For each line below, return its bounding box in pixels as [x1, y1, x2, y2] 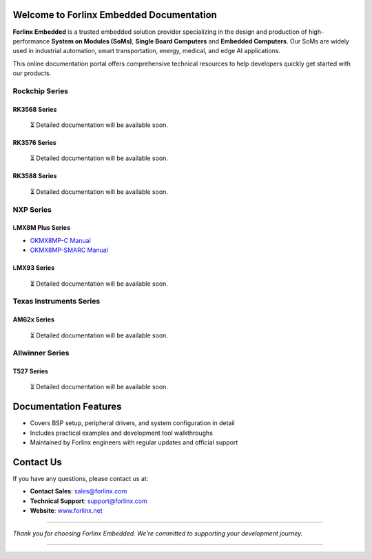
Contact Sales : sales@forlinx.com [30, 487, 127, 496]
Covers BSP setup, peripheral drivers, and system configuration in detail [30, 419, 235, 427]
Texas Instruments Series [12, 297, 101, 306]
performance [12, 37, 50, 45]
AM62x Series [12, 315, 55, 324]
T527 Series [12, 367, 48, 375]
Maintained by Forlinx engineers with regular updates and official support [30, 438, 238, 447]
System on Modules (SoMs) [51, 37, 132, 45]
